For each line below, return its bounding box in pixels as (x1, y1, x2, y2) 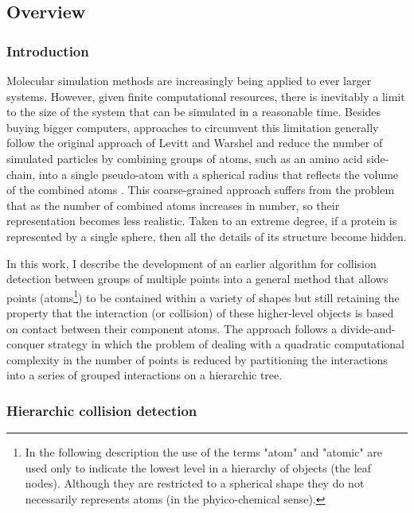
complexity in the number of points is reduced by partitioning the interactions (6, 351, 388, 367)
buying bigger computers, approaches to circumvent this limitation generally (6, 119, 379, 135)
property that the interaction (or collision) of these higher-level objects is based (6, 304, 394, 321)
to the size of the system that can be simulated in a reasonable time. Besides (6, 103, 381, 120)
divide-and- (340, 320, 396, 336)
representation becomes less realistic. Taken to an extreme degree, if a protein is (6, 212, 397, 229)
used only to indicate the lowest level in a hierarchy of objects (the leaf (25, 459, 372, 476)
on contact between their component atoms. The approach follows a (6, 320, 338, 336)
